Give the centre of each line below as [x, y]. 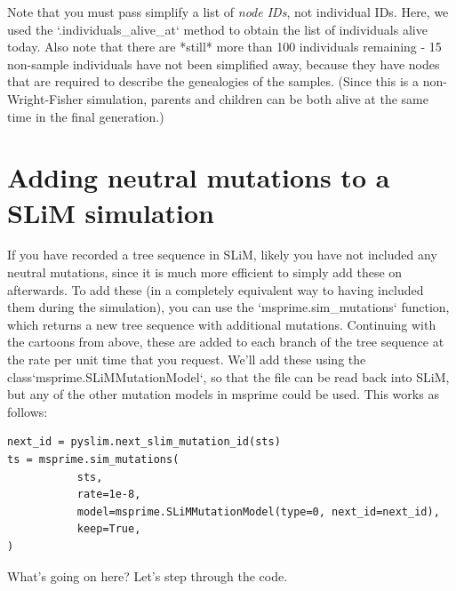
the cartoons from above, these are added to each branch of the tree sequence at [226, 342]
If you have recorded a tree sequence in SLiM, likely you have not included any [222, 255]
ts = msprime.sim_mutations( [93, 459]
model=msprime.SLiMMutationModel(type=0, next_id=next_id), [258, 511]
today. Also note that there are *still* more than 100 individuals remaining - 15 [224, 47]
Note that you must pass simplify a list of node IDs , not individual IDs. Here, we [228, 12]
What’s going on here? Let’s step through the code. [148, 575]
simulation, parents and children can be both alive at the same [257, 98]
